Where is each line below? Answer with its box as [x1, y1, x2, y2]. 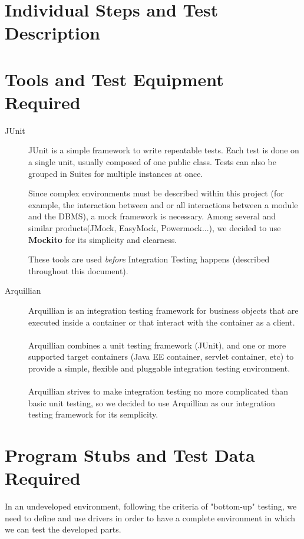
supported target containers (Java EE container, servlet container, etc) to [28, 350, 294, 363]
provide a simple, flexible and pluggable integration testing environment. [28, 361, 290, 374]
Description [5, 21, 101, 45]
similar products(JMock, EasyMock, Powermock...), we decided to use [28, 222, 281, 234]
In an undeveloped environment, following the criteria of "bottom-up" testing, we [5, 500, 297, 512]
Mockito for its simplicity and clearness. [28, 233, 177, 245]
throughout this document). [28, 264, 128, 277]
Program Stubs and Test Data [5, 443, 255, 467]
